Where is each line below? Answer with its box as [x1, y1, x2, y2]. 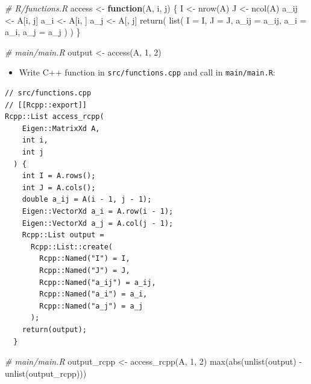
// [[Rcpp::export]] [5, 100, 87, 109]
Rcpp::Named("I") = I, [39, 254, 130, 263]
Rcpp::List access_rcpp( [5, 112, 104, 121]
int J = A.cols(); [22, 183, 96, 192]
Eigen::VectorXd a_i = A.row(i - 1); [22, 206, 174, 216]
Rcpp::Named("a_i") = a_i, [39, 290, 148, 299]
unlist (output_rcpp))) [5, 366, 87, 379]
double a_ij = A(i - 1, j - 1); [22, 195, 152, 204]
